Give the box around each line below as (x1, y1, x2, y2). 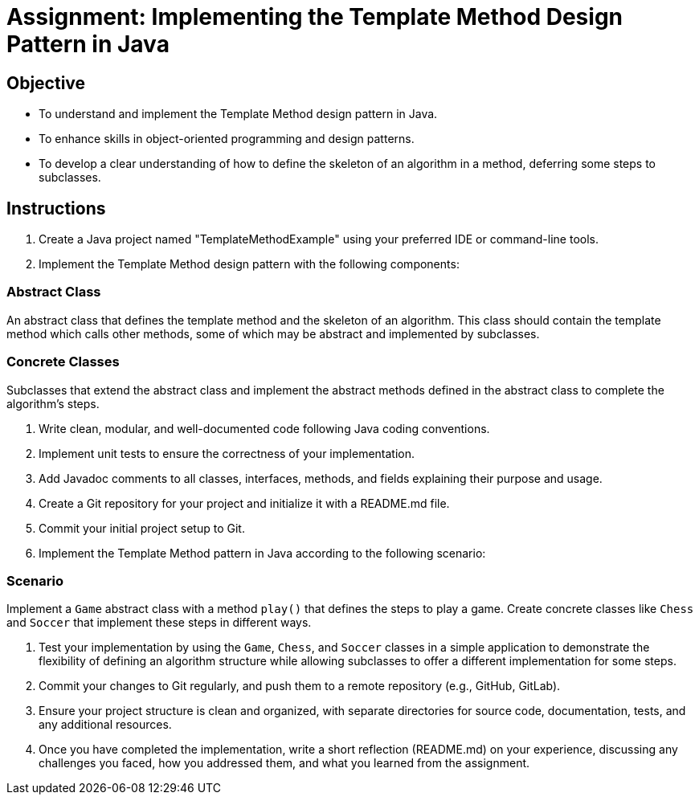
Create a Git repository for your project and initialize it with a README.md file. (39, 496, 450, 510)
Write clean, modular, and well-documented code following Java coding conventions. (39, 421, 490, 435)
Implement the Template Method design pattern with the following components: (39, 257, 460, 272)
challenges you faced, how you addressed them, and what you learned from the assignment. (39, 756, 530, 770)
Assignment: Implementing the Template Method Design (6, 3, 623, 31)
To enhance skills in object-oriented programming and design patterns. (39, 132, 415, 146)
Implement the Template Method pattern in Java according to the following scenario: (39, 546, 486, 560)
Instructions (6, 198, 106, 219)
